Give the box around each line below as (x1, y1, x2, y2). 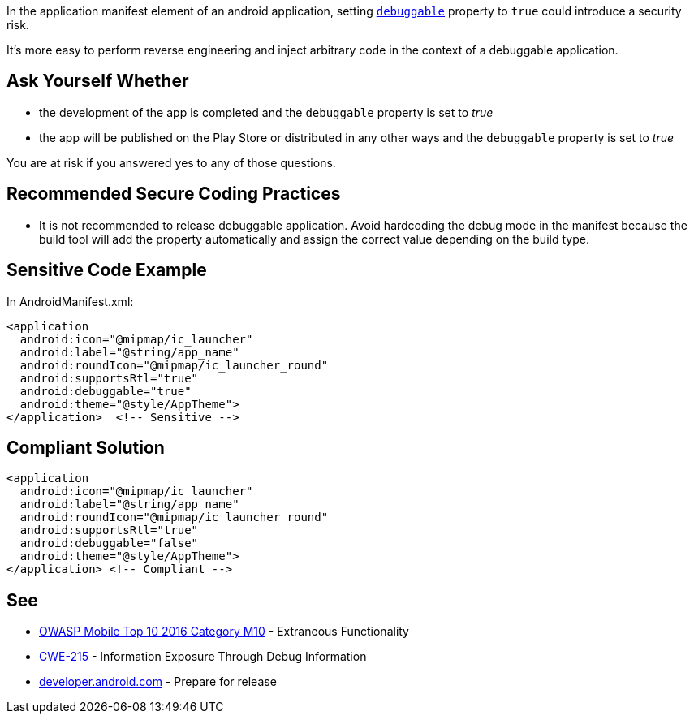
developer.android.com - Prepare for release (39, 675, 277, 689)
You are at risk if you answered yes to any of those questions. (6, 155, 336, 170)
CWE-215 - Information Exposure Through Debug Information (39, 649, 367, 664)
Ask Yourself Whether (6, 71, 189, 92)
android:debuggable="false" (19, 537, 199, 550)
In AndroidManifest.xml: (6, 294, 134, 308)
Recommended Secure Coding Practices (6, 183, 341, 205)
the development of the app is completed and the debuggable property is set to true (39, 105, 494, 119)
